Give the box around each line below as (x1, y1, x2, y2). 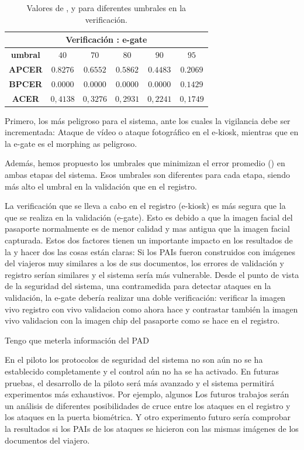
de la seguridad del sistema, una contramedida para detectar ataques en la (5, 280, 271, 292)
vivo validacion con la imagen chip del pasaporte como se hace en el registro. (5, 314, 280, 327)
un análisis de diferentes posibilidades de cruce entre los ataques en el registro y (5, 399, 291, 411)
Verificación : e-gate (65, 33, 147, 46)
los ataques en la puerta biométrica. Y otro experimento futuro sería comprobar (5, 411, 291, 423)
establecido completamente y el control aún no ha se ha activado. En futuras (5, 365, 279, 377)
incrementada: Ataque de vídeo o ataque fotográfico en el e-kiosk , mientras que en (5, 126, 299, 138)
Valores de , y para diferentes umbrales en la (26, 2, 186, 13)
